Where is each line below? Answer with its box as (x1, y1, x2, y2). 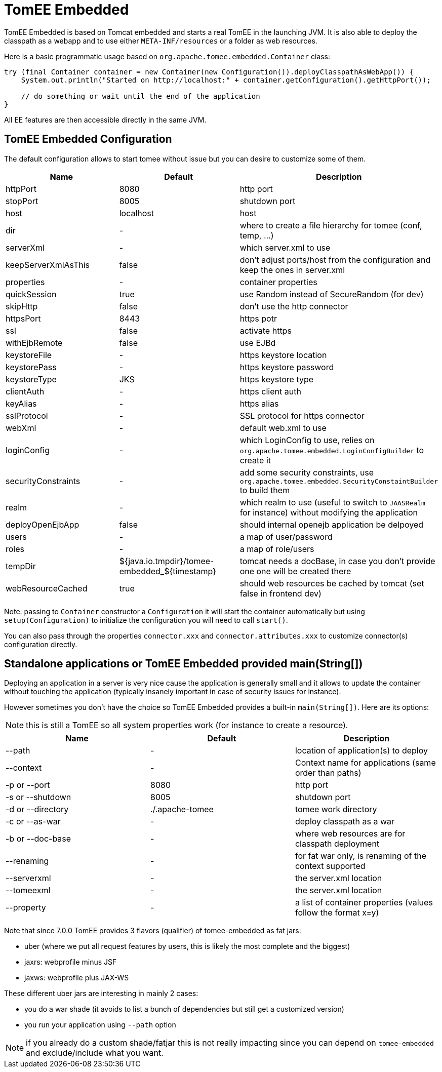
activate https (239, 325, 292, 336)
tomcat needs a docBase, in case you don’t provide (239, 555, 435, 566)
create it (239, 455, 271, 465)
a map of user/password (239, 531, 333, 542)
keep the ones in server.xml (239, 264, 345, 275)
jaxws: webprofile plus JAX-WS (24, 973, 129, 982)
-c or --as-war (6, 816, 61, 827)
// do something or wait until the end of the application (21, 92, 260, 100)
